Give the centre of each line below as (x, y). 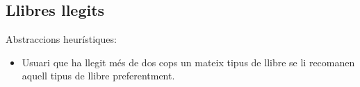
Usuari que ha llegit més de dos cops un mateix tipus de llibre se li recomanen (188, 62)
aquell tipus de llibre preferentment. (98, 76)
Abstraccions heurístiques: (61, 39)
